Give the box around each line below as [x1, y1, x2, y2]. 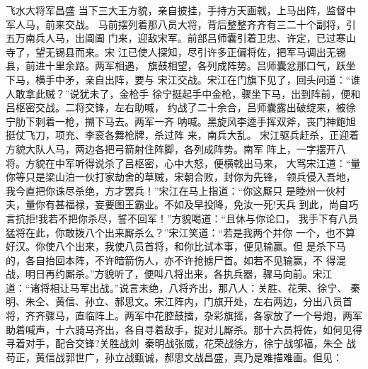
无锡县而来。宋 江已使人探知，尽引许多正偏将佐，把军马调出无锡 [45, 44, 346, 59]
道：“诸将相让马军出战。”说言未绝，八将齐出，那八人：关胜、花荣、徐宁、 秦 [6, 280, 360, 295]
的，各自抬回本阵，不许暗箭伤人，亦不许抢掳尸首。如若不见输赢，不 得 [6, 252, 336, 267]
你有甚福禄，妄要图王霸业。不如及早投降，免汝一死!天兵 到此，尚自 [35, 197, 349, 212]
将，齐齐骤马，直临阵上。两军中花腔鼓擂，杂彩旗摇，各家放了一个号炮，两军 [6, 308, 362, 323]
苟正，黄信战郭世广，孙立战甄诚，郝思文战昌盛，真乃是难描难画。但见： [6, 349, 343, 364]
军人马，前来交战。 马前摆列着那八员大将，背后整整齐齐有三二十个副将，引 [6, 16, 356, 31]
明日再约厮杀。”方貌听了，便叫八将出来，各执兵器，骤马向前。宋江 [25, 266, 333, 281]
